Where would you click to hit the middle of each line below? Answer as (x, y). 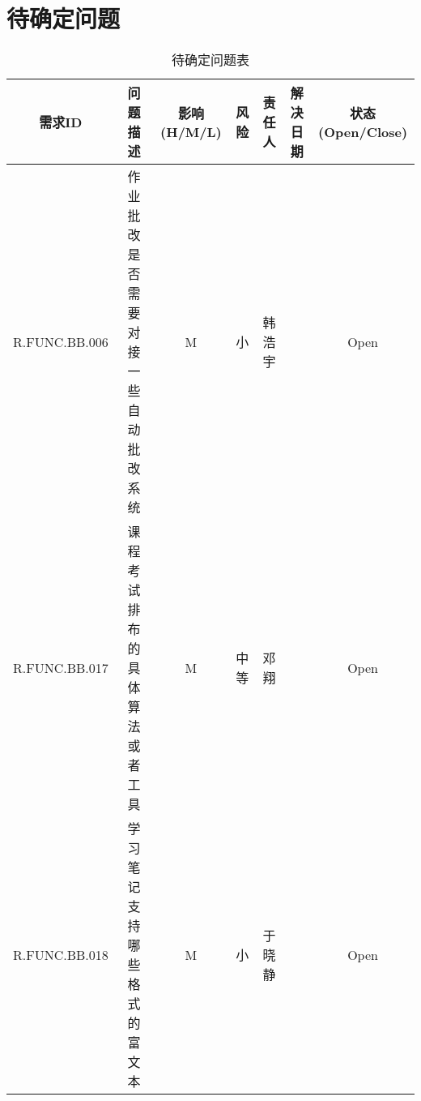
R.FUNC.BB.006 (61, 341)
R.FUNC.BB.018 (61, 954)
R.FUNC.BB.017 (61, 667)
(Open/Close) (363, 131)
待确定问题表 (210, 60)
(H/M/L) (191, 131)
